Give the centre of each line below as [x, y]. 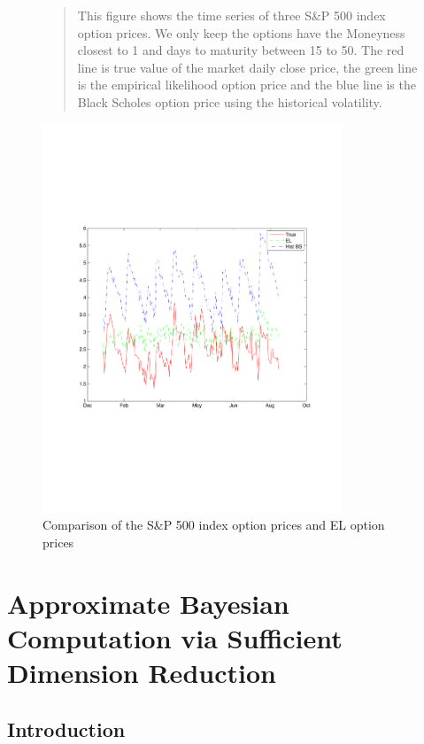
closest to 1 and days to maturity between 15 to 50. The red [241, 50]
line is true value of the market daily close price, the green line [247, 67]
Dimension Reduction [142, 672]
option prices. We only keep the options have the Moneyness [241, 32]
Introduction [66, 728]
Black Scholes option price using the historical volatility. [230, 101]
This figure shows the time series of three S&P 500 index [231, 15]
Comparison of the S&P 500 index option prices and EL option [214, 525]
